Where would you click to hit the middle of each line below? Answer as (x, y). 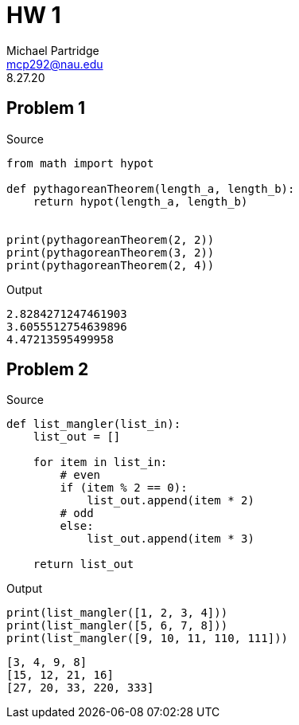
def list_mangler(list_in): (94, 424)
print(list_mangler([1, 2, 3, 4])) (117, 613)
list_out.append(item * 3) (171, 539)
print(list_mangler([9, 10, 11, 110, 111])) (148, 639)
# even (80, 475)
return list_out (83, 564)
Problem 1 (46, 108)
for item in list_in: (100, 462)
